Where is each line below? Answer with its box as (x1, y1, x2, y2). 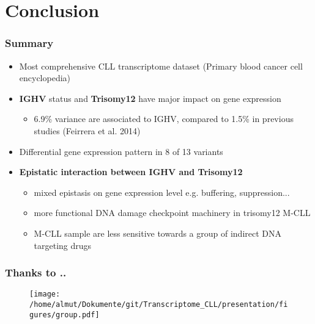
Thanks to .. (5, 265, 67, 280)
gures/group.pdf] (29, 310, 100, 319)
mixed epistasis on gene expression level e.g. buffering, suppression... (34, 185, 290, 198)
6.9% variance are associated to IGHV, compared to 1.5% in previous (34, 112, 294, 125)
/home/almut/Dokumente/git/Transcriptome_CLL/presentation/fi (29, 300, 288, 309)
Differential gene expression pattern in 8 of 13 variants (19, 145, 223, 157)
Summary (5, 35, 54, 51)
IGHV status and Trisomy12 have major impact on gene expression (19, 92, 281, 104)
